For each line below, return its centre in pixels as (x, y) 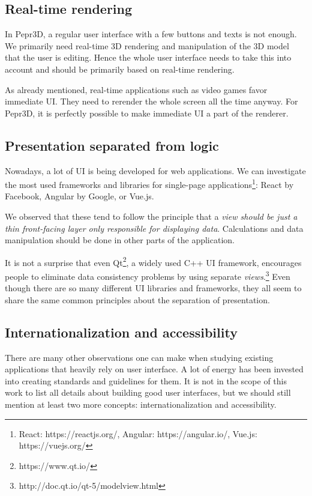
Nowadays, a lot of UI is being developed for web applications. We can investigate (155, 170)
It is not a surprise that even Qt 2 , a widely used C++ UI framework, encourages (153, 261)
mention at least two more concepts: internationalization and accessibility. (141, 404)
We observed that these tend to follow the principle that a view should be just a (151, 216)
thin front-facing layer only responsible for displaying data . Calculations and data (154, 228)
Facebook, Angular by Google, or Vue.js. (79, 196)
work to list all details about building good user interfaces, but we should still (148, 392)
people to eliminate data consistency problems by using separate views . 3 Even (148, 275)
